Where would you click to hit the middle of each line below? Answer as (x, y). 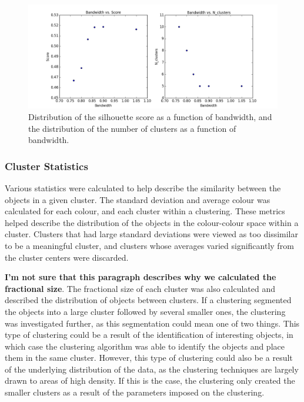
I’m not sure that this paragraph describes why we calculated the (141, 277)
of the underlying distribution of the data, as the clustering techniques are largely (152, 369)
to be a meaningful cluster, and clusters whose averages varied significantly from (149, 245)
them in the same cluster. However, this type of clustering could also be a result (149, 358)
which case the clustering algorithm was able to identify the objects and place (145, 346)
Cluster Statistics (46, 166)
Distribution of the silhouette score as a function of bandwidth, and (150, 116)
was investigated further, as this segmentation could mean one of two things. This (152, 323)
